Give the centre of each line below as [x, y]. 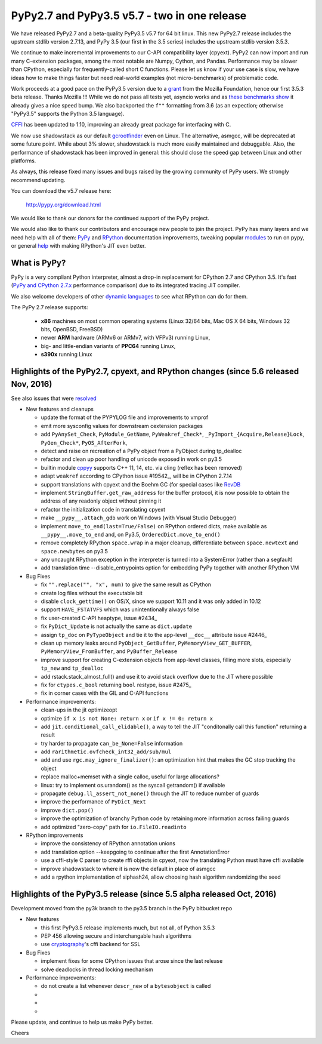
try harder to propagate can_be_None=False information [112, 743]
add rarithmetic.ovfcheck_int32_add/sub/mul [106, 752]
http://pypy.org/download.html [64, 204]
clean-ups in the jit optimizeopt [79, 710]
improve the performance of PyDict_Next [93, 802]
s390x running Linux [66, 355]
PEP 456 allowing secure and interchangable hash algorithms [116, 936]
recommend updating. [38, 180]
